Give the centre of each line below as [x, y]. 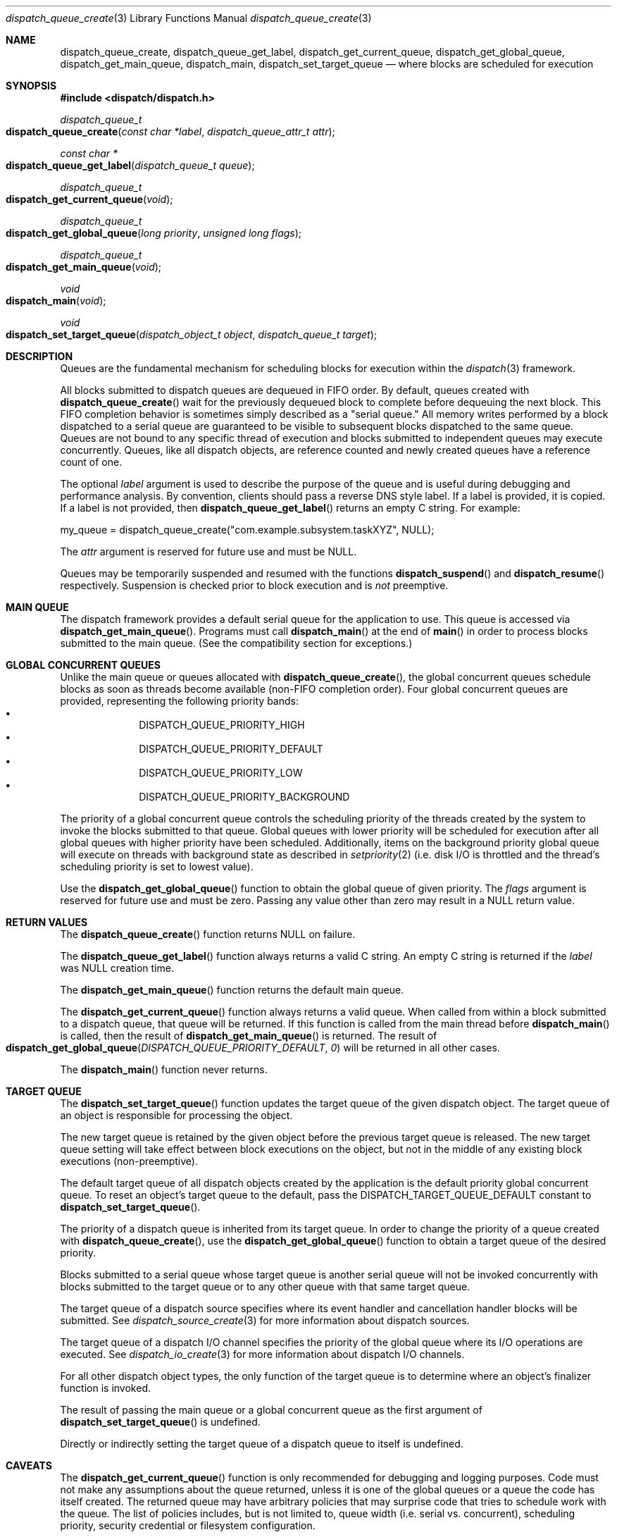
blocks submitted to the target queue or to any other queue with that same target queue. [265, 1286]
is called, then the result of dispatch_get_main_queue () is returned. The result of [249, 1036]
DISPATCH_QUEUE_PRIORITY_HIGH [222, 725]
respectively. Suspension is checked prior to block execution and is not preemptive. [254, 585]
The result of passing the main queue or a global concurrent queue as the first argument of [271, 1410]
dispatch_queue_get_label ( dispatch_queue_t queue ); [130, 165]
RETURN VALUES [47, 922]
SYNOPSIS [31, 86]
